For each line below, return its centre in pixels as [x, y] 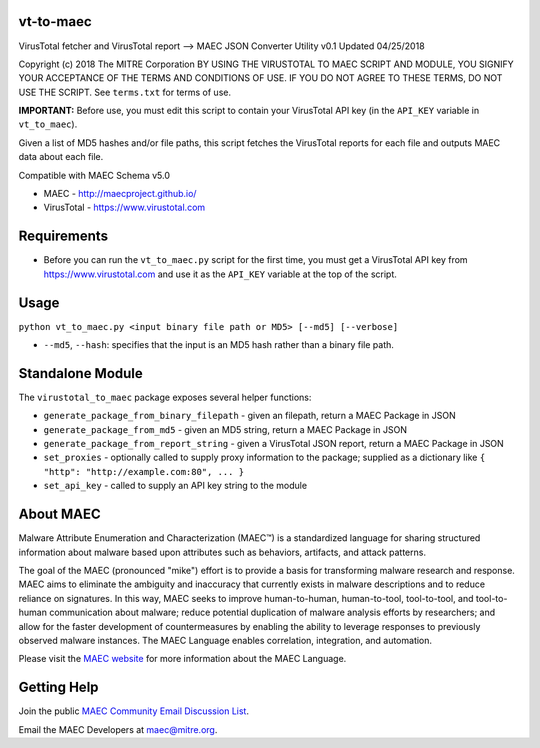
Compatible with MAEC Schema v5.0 [94, 175]
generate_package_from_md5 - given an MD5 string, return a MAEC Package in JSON [225, 429]
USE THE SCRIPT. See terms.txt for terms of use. [125, 92]
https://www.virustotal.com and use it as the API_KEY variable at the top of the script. [220, 274]
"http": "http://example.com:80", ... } [144, 471]
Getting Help [58, 687]
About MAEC [60, 514]
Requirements [63, 236]
